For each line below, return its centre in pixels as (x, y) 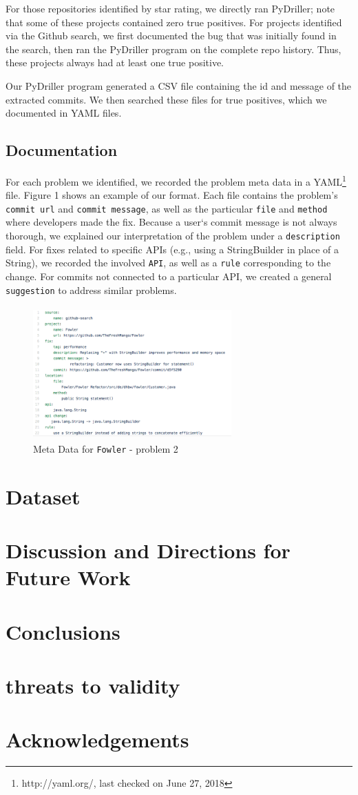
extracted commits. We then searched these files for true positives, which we (166, 99)
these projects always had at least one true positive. (115, 62)
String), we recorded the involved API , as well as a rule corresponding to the (168, 263)
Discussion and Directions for (148, 550)
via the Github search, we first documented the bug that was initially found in (171, 36)
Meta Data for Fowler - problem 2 (106, 448)
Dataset (43, 496)
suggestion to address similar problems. (91, 289)
